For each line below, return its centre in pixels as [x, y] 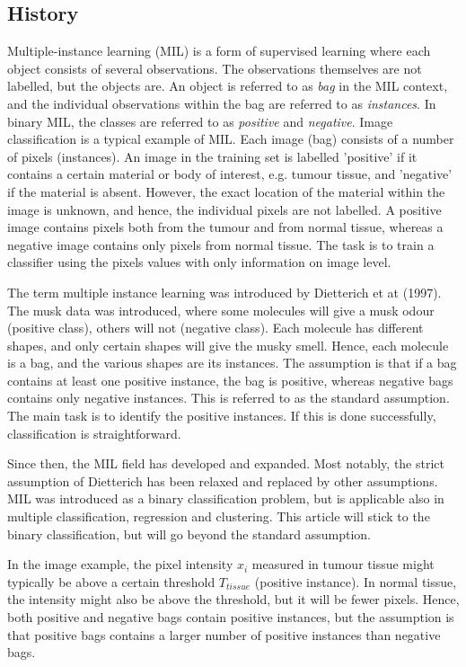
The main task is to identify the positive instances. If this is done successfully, [222, 416]
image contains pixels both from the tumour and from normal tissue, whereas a [225, 227]
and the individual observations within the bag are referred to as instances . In [222, 103]
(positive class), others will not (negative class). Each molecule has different [215, 328]
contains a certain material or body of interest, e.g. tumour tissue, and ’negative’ [230, 174]
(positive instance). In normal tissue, [356, 581]
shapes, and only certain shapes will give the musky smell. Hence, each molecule [228, 345]
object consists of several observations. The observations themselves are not [215, 68]
